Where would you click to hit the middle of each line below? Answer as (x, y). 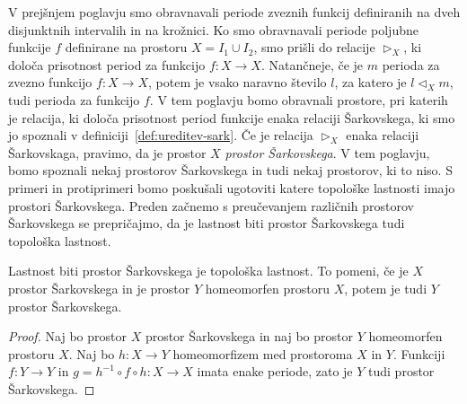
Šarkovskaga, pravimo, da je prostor (107, 152)
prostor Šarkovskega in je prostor (99, 288)
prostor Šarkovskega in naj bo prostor (249, 336)
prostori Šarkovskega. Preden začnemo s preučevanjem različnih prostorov (211, 205)
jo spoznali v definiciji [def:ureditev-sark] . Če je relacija (161, 135)
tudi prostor (401, 371)
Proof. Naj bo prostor (67, 336)
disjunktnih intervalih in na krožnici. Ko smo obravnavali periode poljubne (213, 29)
